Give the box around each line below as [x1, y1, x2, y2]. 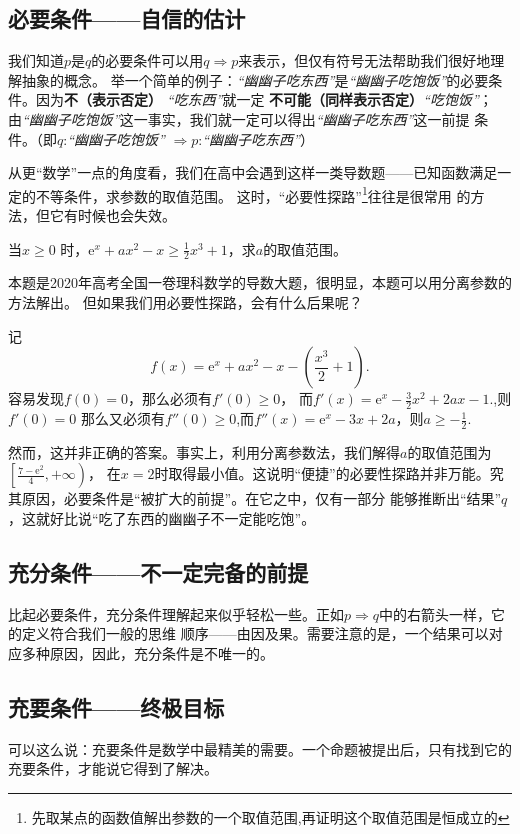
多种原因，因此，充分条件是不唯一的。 [21, 643, 274, 664]
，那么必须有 [128, 388, 212, 409]
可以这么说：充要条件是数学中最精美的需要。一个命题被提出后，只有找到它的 [8, 738, 512, 759]
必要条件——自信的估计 [8, 3, 246, 34]
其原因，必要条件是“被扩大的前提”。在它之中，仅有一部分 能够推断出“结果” [8, 488, 502, 509]
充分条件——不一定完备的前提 [8, 557, 309, 588]
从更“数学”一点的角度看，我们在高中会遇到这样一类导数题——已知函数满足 [8, 162, 498, 183]
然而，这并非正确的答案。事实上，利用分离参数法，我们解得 [8, 441, 400, 462]
